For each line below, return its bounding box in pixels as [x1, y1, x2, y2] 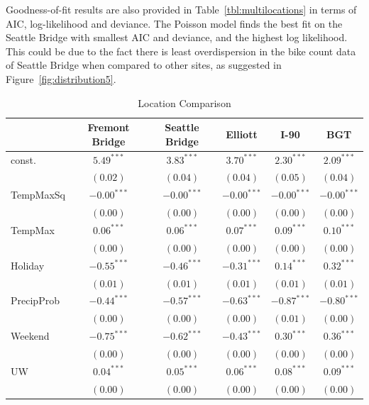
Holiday [11, 257, 45, 272]
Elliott [226, 126, 258, 141]
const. [11, 152, 36, 167]
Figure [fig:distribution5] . [6, 71, 116, 86]
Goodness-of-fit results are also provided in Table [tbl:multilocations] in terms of [6, 2, 357, 16]
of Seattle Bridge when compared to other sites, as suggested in [6, 57, 282, 72]
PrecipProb [11, 293, 60, 308]
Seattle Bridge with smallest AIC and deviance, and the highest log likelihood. [6, 30, 348, 45]
